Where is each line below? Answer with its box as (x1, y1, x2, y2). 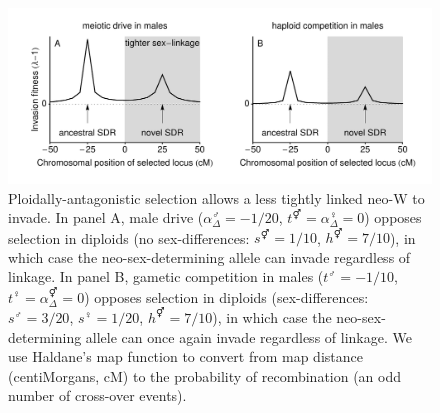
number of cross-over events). (8, 385, 187, 406)
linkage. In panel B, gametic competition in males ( (8, 266, 324, 287)
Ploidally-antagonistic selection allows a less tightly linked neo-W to (8, 187, 425, 208)
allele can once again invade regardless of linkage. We (85, 326, 412, 347)
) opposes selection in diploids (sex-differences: (84, 286, 369, 307)
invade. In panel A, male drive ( (8, 207, 204, 228)
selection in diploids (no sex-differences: (8, 227, 250, 248)
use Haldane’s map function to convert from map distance (8, 346, 363, 367)
